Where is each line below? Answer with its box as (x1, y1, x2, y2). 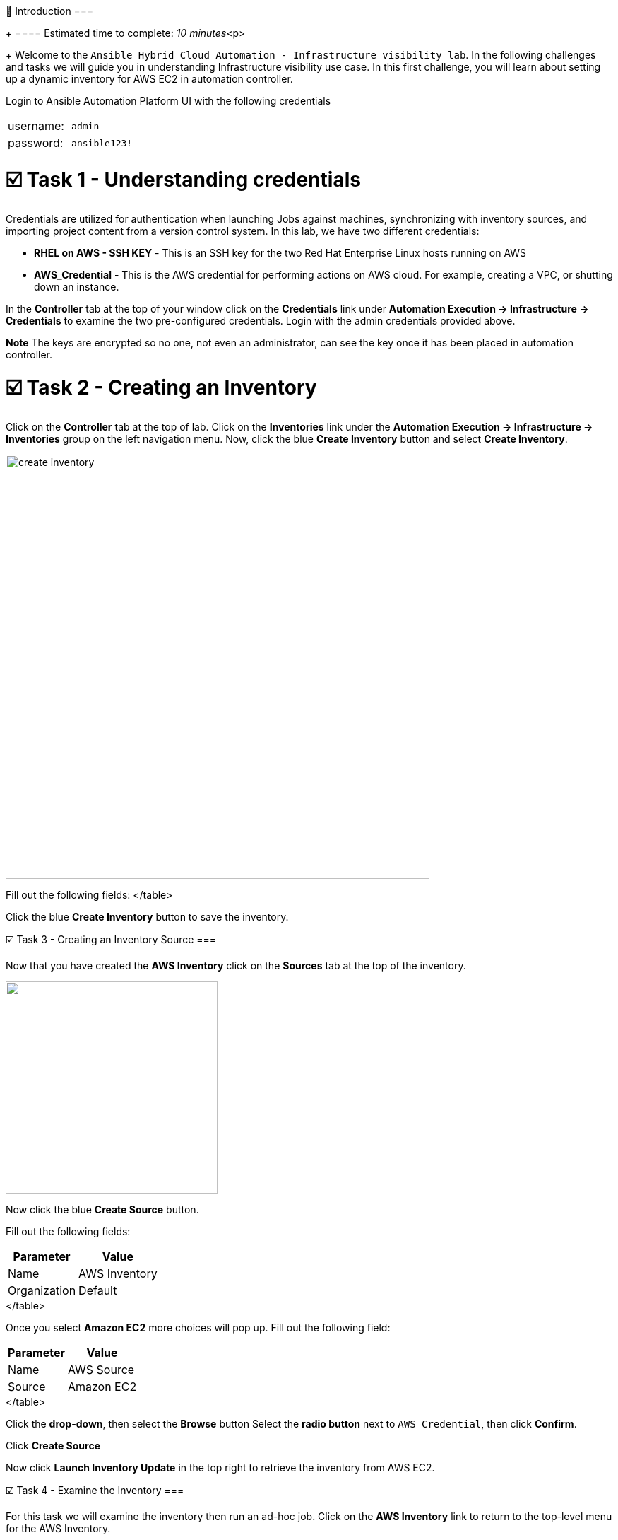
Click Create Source (6, 1440, 101, 1452)
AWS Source (67, 1363, 135, 1377)
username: (8, 119, 64, 133)
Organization (8, 1283, 76, 1297)
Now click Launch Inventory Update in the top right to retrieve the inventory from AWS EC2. (6, 1462, 435, 1474)
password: (8, 136, 64, 150)
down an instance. (34, 280, 119, 293)
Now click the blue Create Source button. (6, 1203, 199, 1215)
